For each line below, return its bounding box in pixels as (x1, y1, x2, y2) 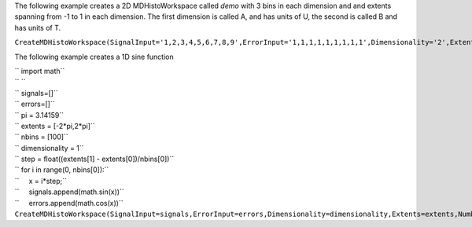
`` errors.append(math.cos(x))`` (14, 198, 124, 207)
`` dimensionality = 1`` (14, 143, 84, 152)
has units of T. (14, 23, 61, 32)
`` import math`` (14, 66, 65, 75)
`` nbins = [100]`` (14, 132, 68, 141)
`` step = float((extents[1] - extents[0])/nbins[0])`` (14, 154, 175, 164)
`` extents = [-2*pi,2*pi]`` (14, 121, 95, 130)
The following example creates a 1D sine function (14, 52, 175, 61)
